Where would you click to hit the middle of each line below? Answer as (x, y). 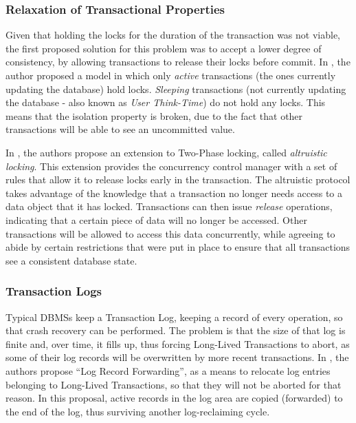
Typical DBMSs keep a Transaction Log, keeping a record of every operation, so (174, 317)
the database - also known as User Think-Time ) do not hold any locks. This (166, 102)
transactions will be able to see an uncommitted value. (120, 129)
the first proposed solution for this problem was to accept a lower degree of (164, 48)
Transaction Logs (54, 291)
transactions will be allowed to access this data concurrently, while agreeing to (170, 233)
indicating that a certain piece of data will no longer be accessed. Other (156, 219)
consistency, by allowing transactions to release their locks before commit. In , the (178, 62)
